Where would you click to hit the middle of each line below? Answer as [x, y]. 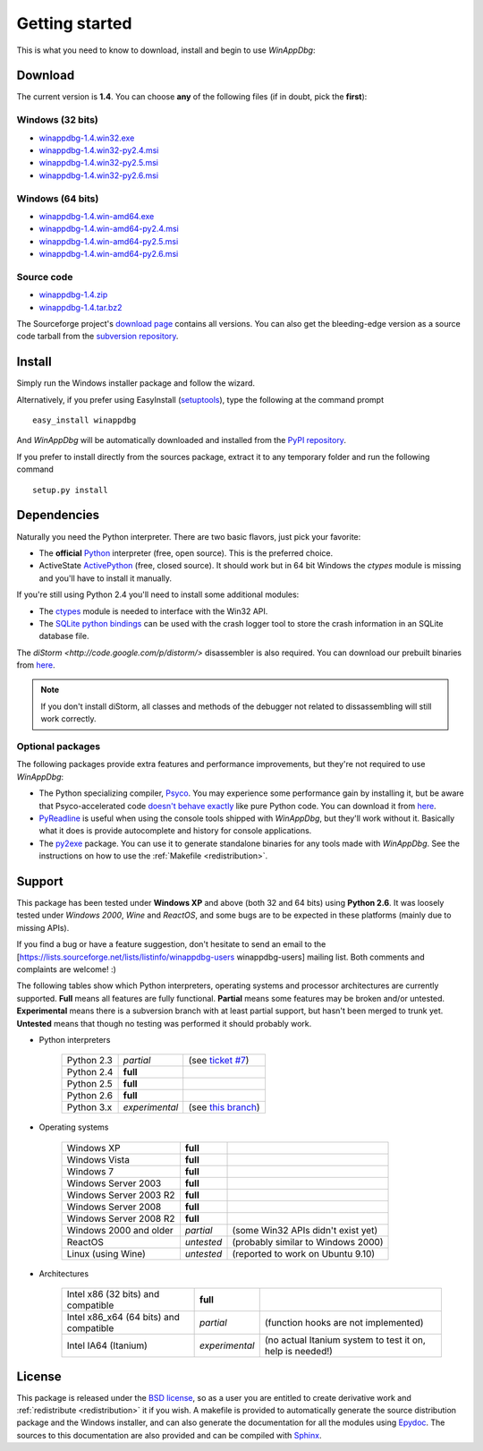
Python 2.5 [90, 1084]
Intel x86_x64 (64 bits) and [123, 1318]
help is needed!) [298, 1352]
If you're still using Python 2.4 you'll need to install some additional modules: [158, 594]
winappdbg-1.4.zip [73, 294]
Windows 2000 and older [120, 1230]
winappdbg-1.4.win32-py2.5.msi [98, 163]
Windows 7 [90, 1171]
